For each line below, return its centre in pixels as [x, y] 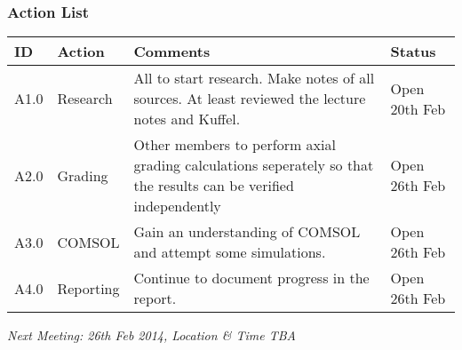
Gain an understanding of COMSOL [247, 232]
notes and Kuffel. [187, 119]
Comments [172, 52]
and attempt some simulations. [230, 252]
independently [177, 206]
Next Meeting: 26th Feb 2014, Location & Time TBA [151, 335]
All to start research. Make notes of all [254, 78]
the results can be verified [214, 186]
